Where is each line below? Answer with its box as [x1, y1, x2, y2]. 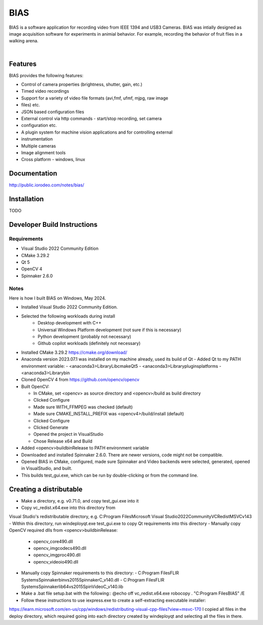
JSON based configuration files [21, 109, 85, 115]
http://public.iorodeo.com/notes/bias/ [9, 182, 85, 188]
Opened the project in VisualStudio [33, 431, 104, 437]
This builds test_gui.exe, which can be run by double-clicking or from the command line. [21, 472, 198, 478]
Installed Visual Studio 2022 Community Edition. [21, 304, 118, 310]
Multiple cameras [21, 143, 56, 149]
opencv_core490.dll [33, 538, 73, 544]
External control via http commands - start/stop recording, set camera [21, 115, 162, 121]
